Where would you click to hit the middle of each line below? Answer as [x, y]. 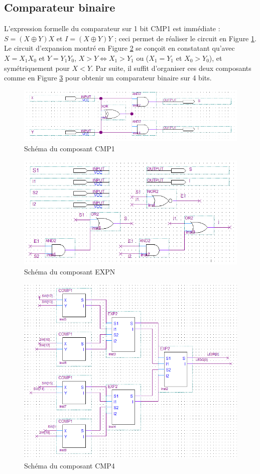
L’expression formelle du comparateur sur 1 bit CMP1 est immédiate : [112, 28]
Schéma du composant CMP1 [70, 148]
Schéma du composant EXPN [70, 271]
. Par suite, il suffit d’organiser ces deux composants [171, 68]
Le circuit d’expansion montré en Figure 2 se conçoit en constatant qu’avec [119, 48]
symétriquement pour [37, 68]
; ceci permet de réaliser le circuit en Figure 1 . [185, 38]
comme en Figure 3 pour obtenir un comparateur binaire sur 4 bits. [108, 78]
